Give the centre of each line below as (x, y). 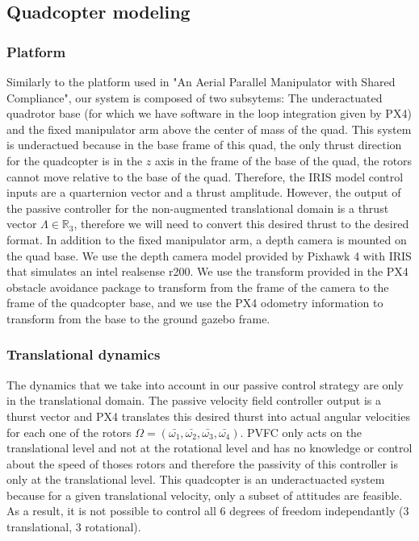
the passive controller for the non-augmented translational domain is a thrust (198, 208)
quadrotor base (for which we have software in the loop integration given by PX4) (209, 113)
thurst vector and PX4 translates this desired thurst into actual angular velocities (208, 416)
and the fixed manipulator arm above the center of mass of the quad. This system (209, 129)
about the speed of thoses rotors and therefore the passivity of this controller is (203, 463)
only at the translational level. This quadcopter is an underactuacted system (196, 479)
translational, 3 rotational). (74, 527)
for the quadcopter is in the (75, 160)
